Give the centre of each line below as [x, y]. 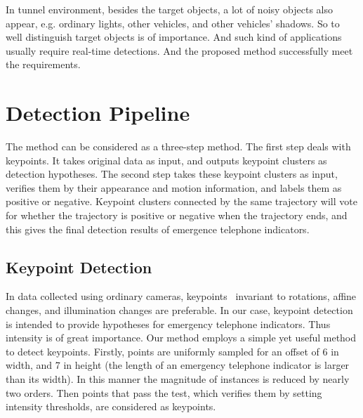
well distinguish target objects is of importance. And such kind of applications [174, 37]
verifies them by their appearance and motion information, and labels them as [174, 187]
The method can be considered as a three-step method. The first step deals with [178, 146]
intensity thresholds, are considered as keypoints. [111, 406]
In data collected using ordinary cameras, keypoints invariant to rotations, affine [181, 296]
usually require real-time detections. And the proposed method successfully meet [179, 50]
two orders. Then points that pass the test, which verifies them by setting [164, 392]
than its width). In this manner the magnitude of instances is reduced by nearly [178, 379]
